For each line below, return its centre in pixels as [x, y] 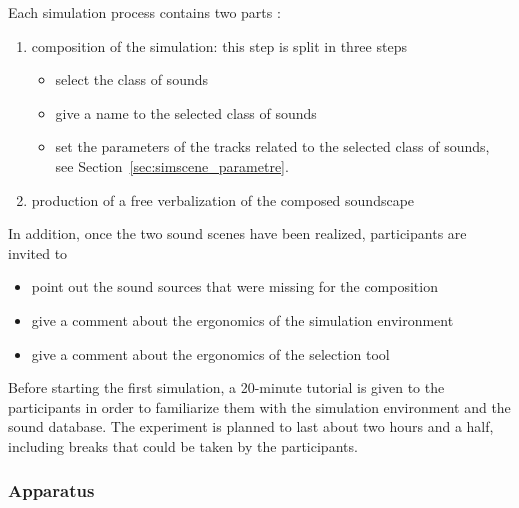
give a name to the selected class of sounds [186, 112]
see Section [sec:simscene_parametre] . [172, 165]
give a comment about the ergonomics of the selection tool [210, 353]
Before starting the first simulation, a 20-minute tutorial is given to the [226, 387]
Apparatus [51, 490]
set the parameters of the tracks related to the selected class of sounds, [272, 146]
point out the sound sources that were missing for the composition [234, 286]
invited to [38, 252]
